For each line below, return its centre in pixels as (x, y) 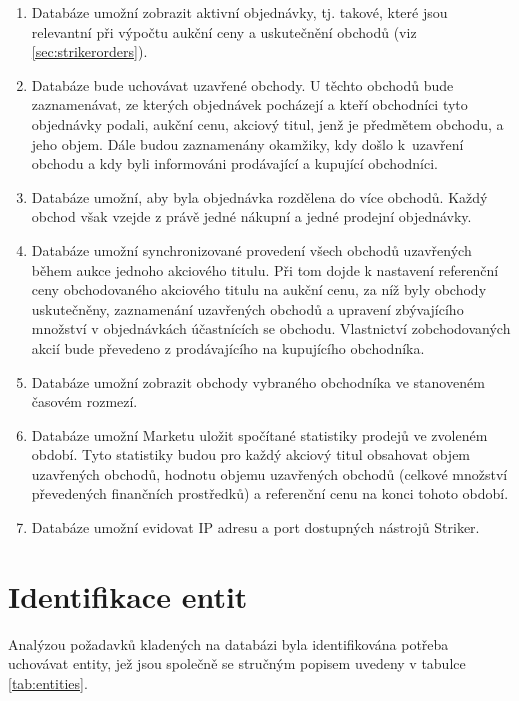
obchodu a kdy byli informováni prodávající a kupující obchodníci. (234, 163)
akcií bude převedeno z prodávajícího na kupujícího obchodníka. (228, 347)
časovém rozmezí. (84, 401)
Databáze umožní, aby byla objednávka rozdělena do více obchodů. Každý (259, 196)
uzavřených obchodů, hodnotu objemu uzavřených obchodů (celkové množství (269, 473)
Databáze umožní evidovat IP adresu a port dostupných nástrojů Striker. (255, 527)
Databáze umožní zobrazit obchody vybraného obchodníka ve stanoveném (258, 381)
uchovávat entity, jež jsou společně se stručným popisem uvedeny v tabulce (237, 663)
